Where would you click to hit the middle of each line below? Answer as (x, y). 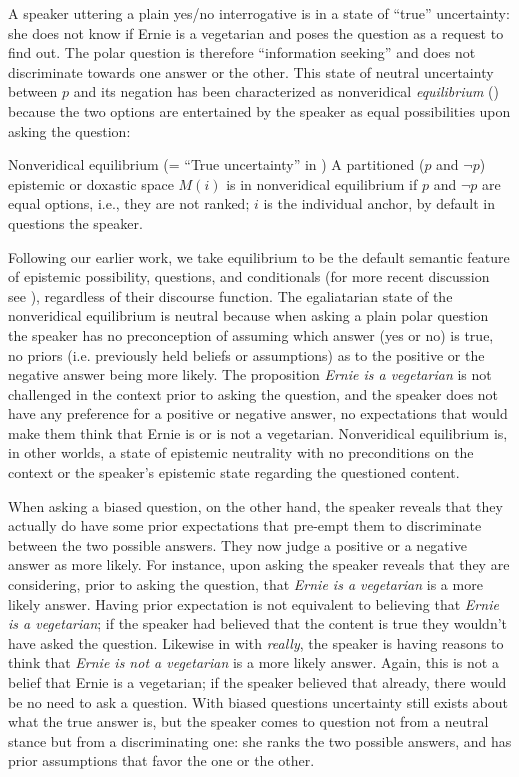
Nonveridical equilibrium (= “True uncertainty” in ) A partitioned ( (216, 164)
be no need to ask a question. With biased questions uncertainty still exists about (258, 701)
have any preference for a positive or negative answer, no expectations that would (258, 413)
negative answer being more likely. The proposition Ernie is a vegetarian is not (250, 374)
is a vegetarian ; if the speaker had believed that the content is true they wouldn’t (258, 623)
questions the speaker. (75, 222)
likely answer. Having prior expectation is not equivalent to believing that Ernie (253, 603)
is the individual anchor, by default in (379, 203)
